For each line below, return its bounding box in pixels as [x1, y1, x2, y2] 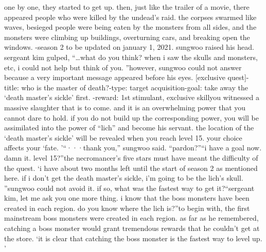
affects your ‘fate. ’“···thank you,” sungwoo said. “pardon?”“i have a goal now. [4, 142, 262, 153]
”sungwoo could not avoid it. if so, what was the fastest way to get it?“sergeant [4, 182, 255, 193]
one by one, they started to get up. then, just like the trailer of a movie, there [4, 2, 250, 12]
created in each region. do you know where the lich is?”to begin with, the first [4, 202, 250, 213]
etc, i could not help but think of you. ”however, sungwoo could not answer [4, 62, 242, 72]
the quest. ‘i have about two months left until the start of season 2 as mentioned [4, 162, 258, 173]
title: [4, 82, 19, 92]
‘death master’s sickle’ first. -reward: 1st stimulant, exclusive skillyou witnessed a [4, 92, 259, 103]
